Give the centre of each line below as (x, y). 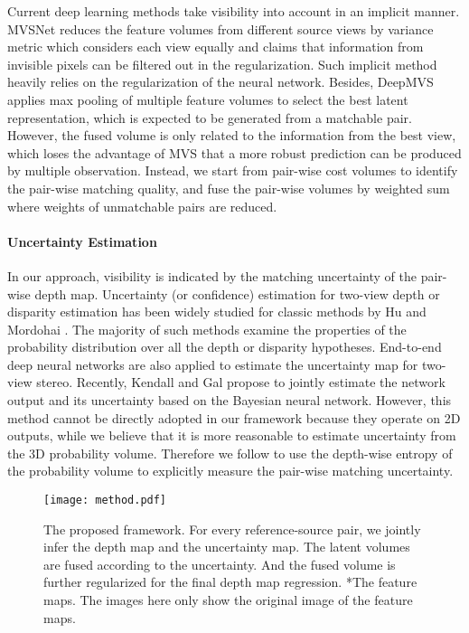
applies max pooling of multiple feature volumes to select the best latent (208, 99)
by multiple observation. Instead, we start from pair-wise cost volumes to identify (233, 170)
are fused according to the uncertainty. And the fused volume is (220, 564)
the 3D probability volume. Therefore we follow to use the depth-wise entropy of (230, 453)
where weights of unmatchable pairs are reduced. (142, 206)
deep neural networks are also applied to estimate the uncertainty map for (213, 364)
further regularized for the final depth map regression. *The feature (230, 582)
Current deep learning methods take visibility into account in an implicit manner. (234, 11)
